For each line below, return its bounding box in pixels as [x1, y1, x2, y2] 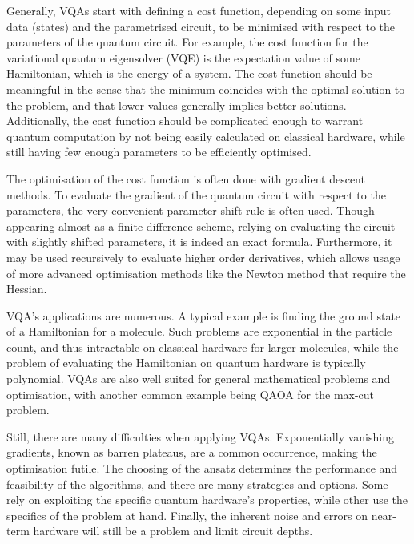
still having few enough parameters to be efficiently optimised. [6, 143, 312, 160]
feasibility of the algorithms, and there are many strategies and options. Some [6, 475, 388, 492]
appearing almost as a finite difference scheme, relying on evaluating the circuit [6, 217, 396, 234]
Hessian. [6, 280, 47, 297]
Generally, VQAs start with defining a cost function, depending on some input [6, 2, 392, 18]
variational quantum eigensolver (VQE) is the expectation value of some [6, 49, 360, 66]
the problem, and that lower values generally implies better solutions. [6, 96, 347, 113]
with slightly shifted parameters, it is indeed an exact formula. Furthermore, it [6, 233, 392, 250]
